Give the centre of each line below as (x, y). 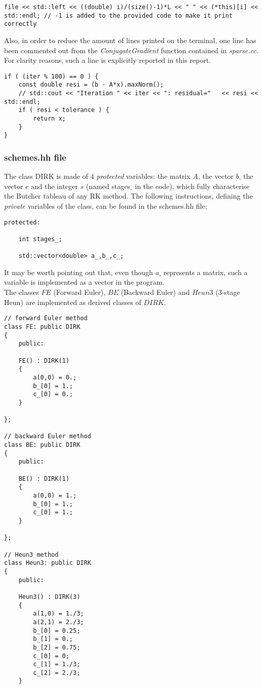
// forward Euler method (46, 318)
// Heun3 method (31, 555)
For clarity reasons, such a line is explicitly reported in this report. (108, 60)
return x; (49, 119)
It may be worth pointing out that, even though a (82, 272)
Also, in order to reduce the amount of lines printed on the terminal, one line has (130, 40)
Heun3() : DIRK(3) (49, 597)
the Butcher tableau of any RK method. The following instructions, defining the (128, 196)
